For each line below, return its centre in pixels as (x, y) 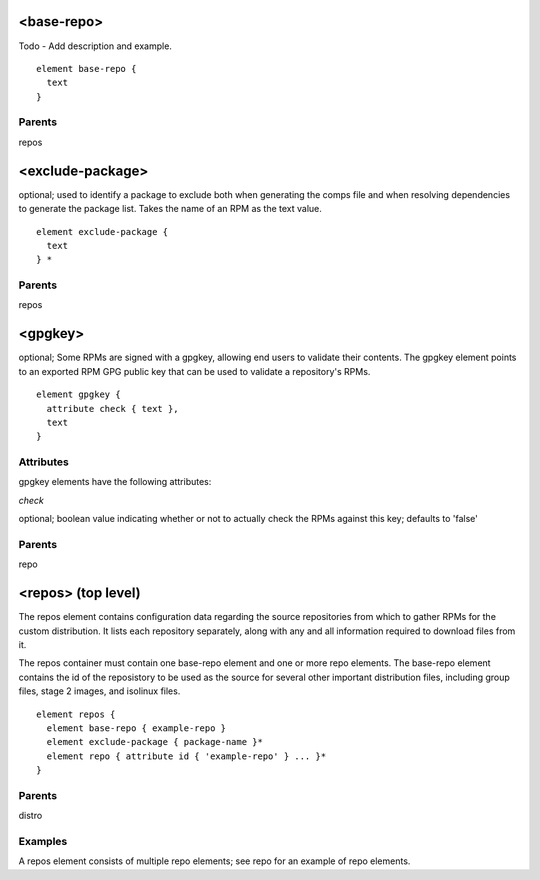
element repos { (76, 714)
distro (30, 816)
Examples (43, 842)
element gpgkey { (78, 394)
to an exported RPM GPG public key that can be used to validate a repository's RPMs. (194, 371)
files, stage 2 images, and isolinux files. (99, 691)
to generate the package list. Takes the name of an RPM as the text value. (170, 209)
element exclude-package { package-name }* (155, 742)
